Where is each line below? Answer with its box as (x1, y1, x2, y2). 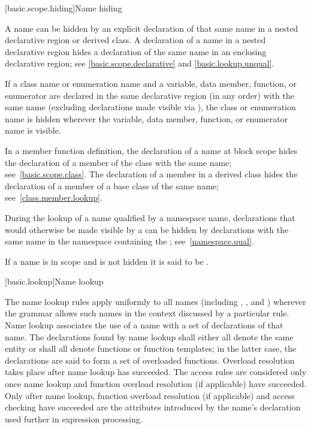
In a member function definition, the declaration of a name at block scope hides (5, 144, 298, 156)
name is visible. (5, 124, 61, 137)
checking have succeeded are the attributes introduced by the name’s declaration (5, 401, 301, 413)
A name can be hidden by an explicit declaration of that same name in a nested (5, 22, 298, 34)
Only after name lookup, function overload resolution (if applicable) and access (5, 389, 295, 401)
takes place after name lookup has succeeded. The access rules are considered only (5, 365, 307, 378)
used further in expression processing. (5, 412, 143, 425)
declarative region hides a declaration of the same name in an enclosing (5, 45, 267, 58)
